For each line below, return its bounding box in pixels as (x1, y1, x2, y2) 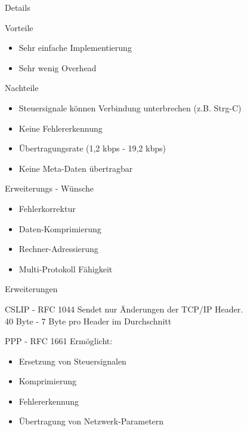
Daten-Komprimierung (18, 222, 101, 235)
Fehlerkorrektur (18, 202, 76, 214)
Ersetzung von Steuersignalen (18, 354, 126, 367)
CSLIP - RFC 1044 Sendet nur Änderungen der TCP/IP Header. (5, 302, 243, 315)
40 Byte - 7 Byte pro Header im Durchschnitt (5, 314, 172, 327)
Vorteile (5, 21, 33, 34)
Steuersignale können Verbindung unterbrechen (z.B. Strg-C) (18, 101, 242, 114)
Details (5, 1, 30, 13)
